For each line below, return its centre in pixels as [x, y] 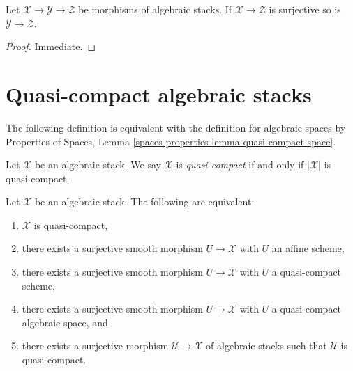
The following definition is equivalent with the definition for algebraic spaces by [176, 127]
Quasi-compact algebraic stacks [159, 94]
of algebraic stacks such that [266, 346]
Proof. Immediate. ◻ [51, 46]
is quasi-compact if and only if [240, 165]
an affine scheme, [308, 248]
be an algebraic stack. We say [98, 165]
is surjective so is [305, 9]
